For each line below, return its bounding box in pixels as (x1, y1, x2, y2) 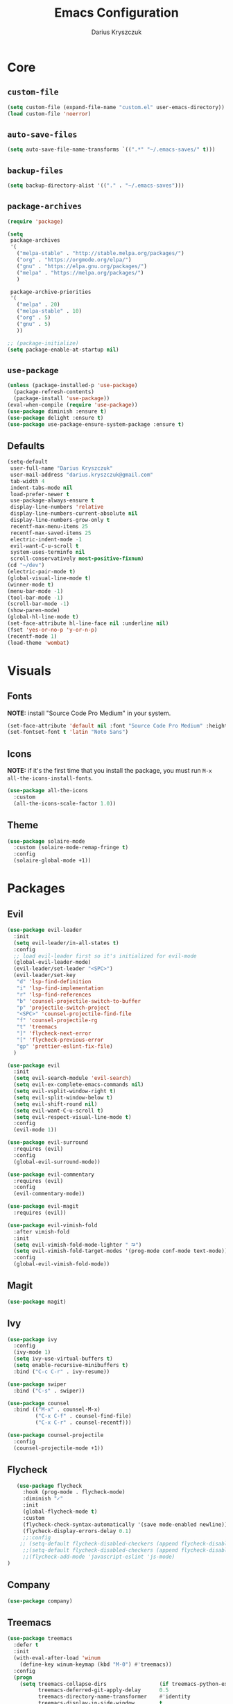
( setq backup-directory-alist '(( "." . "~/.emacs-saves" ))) (7, 182, 185, 189)
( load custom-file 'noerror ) (7, 110, 92, 117)
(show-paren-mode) (7, 607, 60, 614)
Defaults (7, 440, 45, 452)
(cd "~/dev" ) (7, 562, 45, 569)
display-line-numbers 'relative (10, 504, 104, 511)
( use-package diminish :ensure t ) (7, 408, 107, 415)
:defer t (13, 1641, 39, 1648)
